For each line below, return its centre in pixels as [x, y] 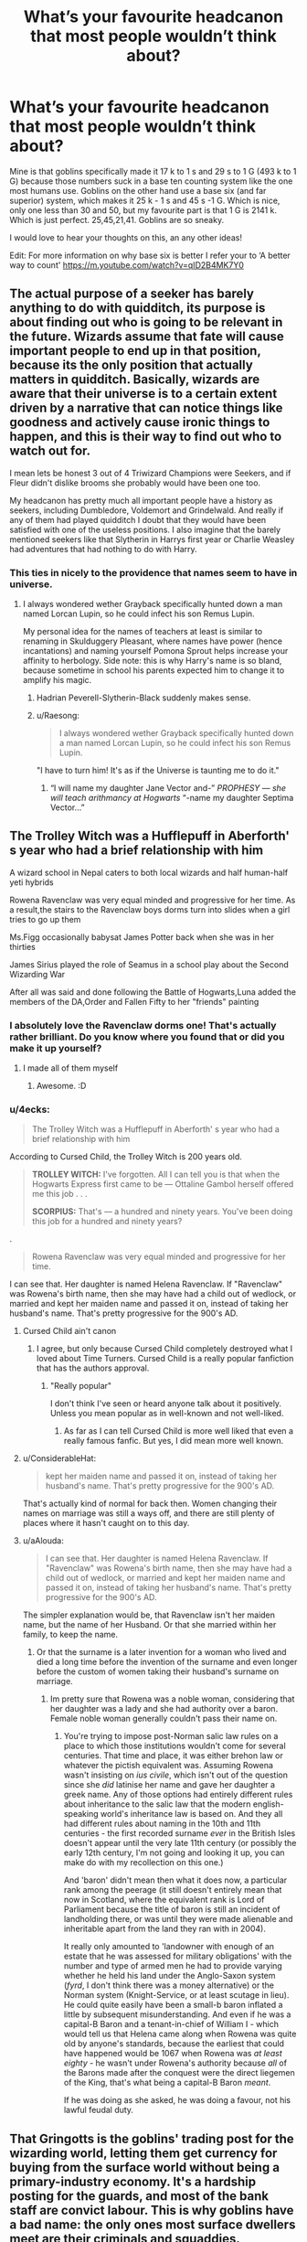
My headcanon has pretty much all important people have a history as [141, 500]
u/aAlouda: [43, 1541]
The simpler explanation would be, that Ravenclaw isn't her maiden [149, 1615]
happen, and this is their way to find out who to [146, 437]
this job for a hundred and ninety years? [107, 1222]
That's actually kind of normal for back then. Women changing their [150, 1504]
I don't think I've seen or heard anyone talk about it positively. [165, 1404]
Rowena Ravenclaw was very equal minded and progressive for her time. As [153, 900]
